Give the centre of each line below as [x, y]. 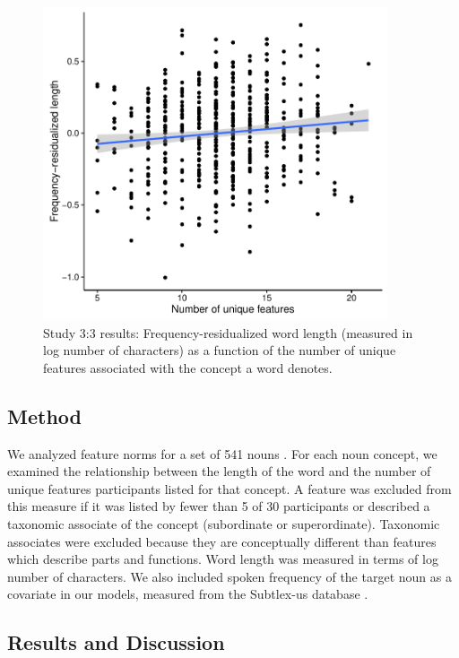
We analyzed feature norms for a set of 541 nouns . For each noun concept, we [222, 453]
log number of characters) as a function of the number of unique [220, 350]
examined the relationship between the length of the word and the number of [219, 471]
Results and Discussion [116, 642]
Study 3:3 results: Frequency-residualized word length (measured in [228, 332]
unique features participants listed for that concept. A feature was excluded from [229, 488]
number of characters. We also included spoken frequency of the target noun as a [229, 576]
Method [44, 416]
